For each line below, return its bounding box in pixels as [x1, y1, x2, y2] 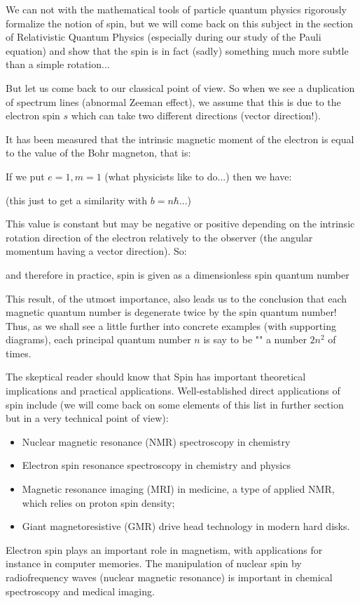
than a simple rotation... [6, 57, 110, 72]
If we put [6, 168, 45, 183]
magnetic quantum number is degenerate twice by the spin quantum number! [6, 305, 337, 319]
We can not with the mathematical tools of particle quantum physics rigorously [6, 2, 347, 16]
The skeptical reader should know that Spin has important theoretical [6, 369, 306, 384]
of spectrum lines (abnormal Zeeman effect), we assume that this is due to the [6, 94, 341, 109]
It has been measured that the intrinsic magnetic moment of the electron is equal [6, 131, 354, 146]
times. [6, 345, 32, 360]
